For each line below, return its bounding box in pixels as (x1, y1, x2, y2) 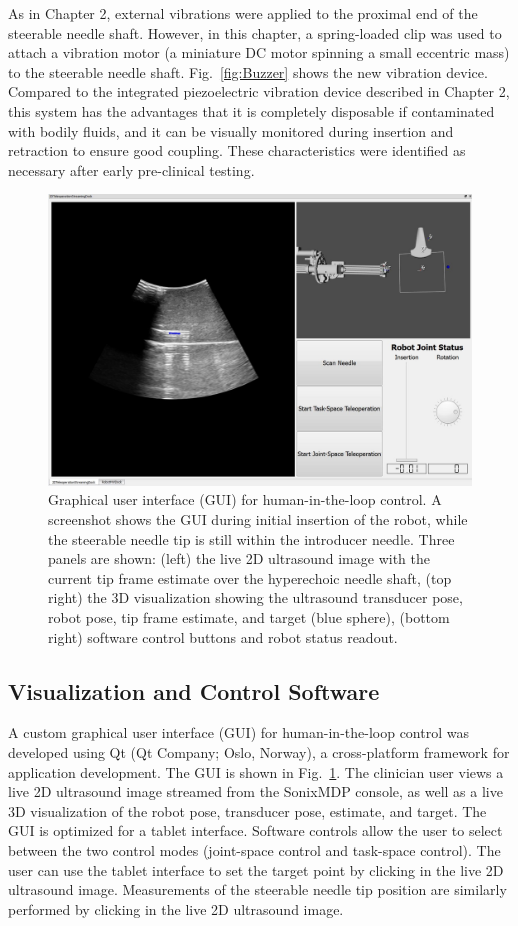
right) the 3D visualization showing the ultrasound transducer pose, (48, 587, 463, 608)
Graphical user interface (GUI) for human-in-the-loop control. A (48, 489, 442, 510)
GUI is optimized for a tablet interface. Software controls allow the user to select (8, 820, 503, 841)
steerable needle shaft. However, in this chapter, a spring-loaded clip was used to (8, 22, 502, 43)
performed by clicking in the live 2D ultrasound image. (8, 898, 344, 919)
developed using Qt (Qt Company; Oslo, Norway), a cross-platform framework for (8, 741, 510, 762)
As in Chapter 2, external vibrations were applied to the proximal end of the (8, 3, 478, 23)
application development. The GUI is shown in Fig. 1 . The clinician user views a (8, 761, 504, 782)
